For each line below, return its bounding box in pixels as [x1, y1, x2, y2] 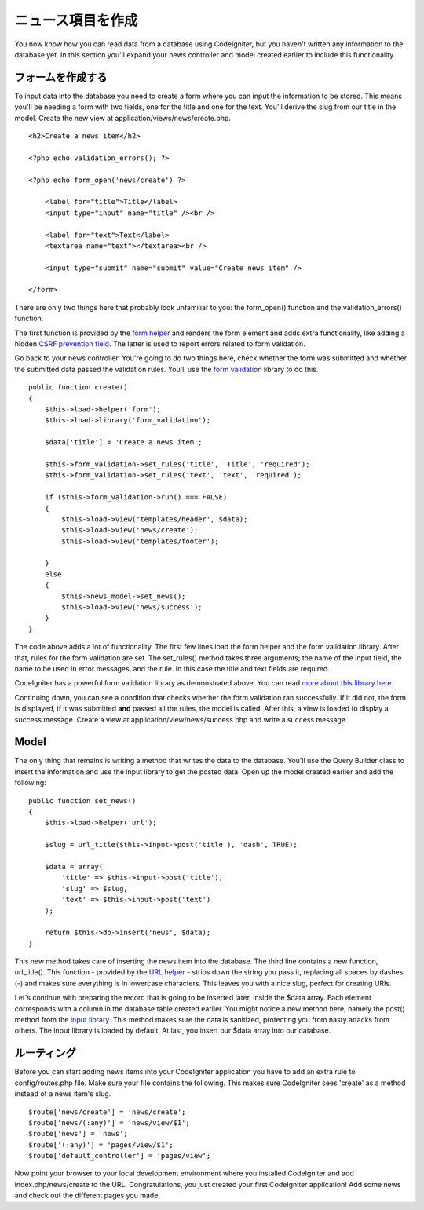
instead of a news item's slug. [14, 1089, 111, 1099]
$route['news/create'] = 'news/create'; [28, 1107, 186, 1117]
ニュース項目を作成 [14, 12, 138, 29]
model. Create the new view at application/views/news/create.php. [14, 113, 232, 122]
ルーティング [14, 1047, 76, 1060]
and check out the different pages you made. [14, 1190, 161, 1201]
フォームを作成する [14, 71, 108, 84]
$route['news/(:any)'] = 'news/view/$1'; [28, 1118, 190, 1127]
